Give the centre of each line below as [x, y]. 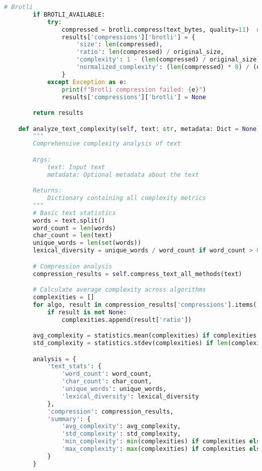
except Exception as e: [87, 82]
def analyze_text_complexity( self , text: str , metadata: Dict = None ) [139, 129]
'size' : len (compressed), [120, 45]
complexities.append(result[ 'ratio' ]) [127, 320]
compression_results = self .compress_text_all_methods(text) [138, 274]
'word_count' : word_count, [107, 374]
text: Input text [76, 167]
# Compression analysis [73, 266]
